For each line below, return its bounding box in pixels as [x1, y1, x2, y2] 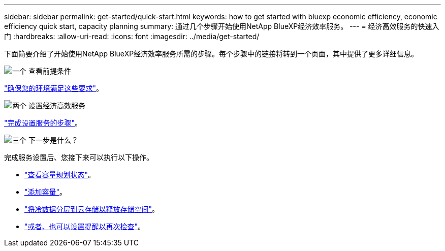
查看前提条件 [28, 67, 71, 75]
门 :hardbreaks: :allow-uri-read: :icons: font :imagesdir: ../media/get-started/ [4, 32, 260, 41]
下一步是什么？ [28, 136, 78, 144]
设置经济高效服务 [28, 101, 85, 110]
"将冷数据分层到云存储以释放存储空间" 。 [24, 205, 160, 213]
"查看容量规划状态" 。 [24, 170, 96, 179]
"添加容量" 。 [24, 187, 67, 196]
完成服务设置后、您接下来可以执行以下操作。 [4, 153, 153, 162]
